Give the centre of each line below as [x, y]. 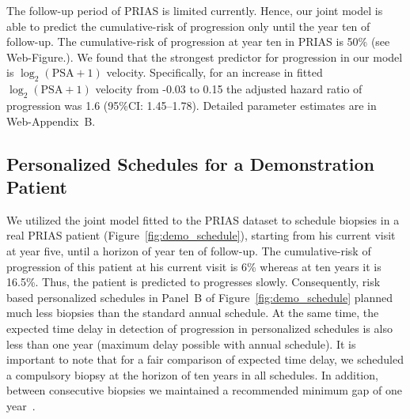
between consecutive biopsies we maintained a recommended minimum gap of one [204, 390]
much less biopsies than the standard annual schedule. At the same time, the [193, 313]
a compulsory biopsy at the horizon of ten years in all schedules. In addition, [192, 374]
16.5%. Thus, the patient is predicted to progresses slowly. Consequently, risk [194, 282]
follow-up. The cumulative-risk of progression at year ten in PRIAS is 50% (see [198, 42]
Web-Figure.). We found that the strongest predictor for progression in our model [205, 57]
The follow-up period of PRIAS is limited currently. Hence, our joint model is [195, 10]
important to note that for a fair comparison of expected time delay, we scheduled [205, 359]
